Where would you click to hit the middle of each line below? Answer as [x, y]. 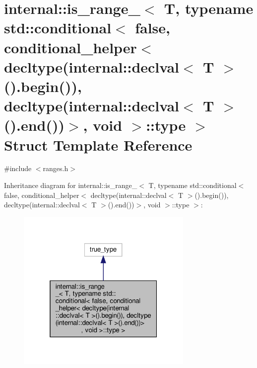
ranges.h [56, 168]
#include [18, 168]
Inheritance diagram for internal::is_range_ [71, 185]
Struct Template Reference [98, 144]
